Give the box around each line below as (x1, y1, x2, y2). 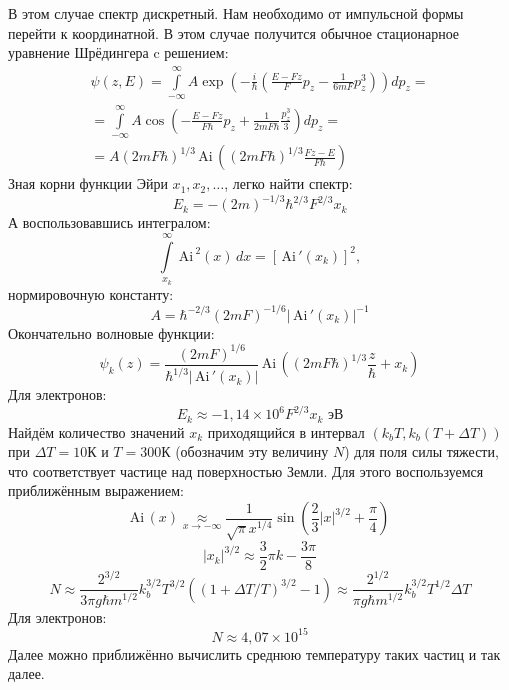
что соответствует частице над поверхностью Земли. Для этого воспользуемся (8, 460, 484, 481)
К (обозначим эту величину (161, 441, 329, 462)
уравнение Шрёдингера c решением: (8, 42, 229, 63)
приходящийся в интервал (207, 421, 365, 442)
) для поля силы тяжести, (344, 441, 499, 462)
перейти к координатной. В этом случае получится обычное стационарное (8, 22, 460, 43)
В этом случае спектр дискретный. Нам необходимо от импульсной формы (8, 3, 464, 23)
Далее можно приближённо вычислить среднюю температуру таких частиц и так (8, 643, 501, 664)
